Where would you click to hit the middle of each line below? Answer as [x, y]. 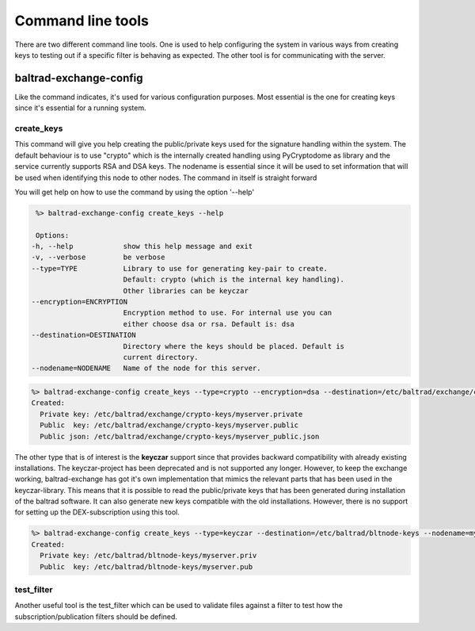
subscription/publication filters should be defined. [96, 616]
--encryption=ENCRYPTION [80, 302]
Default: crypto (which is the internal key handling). [234, 280]
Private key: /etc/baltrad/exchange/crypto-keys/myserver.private [171, 414]
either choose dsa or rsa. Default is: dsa [209, 324]
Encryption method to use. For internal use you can [228, 313]
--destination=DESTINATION [84, 335]
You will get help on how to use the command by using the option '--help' [135, 192]
